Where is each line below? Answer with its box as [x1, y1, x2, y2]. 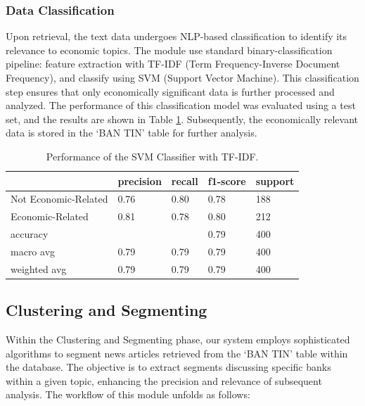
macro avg [11, 243, 56, 258]
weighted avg [11, 261, 67, 276]
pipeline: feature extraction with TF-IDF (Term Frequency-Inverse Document [6, 56, 340, 71]
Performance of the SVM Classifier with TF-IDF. [46, 148, 259, 163]
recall [171, 173, 198, 188]
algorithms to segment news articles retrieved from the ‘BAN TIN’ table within [6, 345, 348, 360]
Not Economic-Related [11, 191, 108, 206]
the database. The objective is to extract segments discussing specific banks [6, 360, 331, 374]
